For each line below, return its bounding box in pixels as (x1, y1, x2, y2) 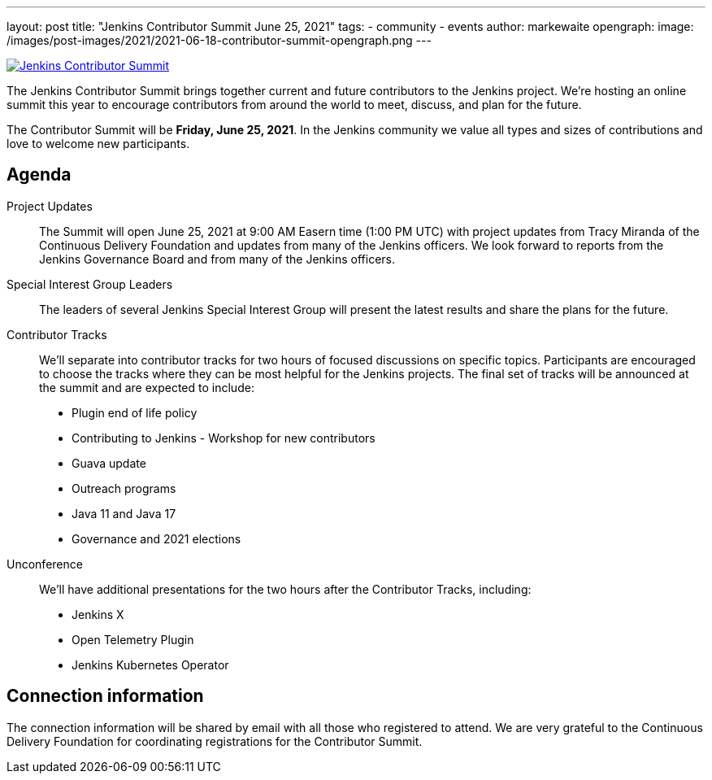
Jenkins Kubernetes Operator (72, 657, 229, 672)
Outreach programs (72, 481, 176, 495)
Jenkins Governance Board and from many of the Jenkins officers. (39, 251, 395, 266)
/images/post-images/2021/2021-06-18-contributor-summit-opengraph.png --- (7, 33, 432, 47)
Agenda (7, 164, 72, 185)
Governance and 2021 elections (72, 531, 241, 546)
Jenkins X (72, 607, 124, 621)
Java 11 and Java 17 (72, 506, 176, 521)
